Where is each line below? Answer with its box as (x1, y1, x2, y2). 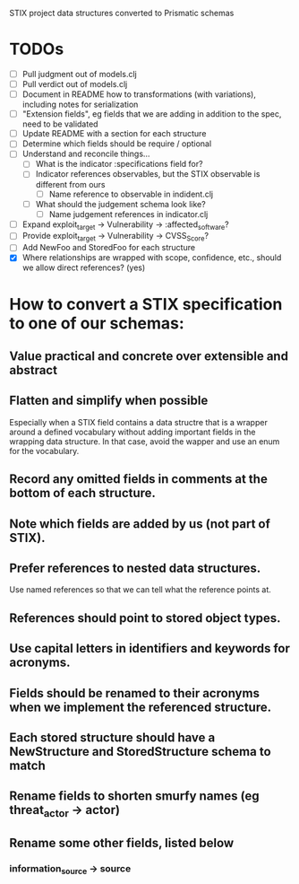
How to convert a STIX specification (9, 293, 283, 314)
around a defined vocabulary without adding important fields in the (9, 426, 256, 437)
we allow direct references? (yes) (21, 262, 146, 273)
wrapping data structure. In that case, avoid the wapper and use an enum (9, 435, 280, 447)
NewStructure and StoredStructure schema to (9, 744, 271, 759)
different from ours (35, 179, 106, 189)
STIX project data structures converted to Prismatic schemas (9, 8, 235, 18)
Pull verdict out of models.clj (21, 79, 128, 89)
